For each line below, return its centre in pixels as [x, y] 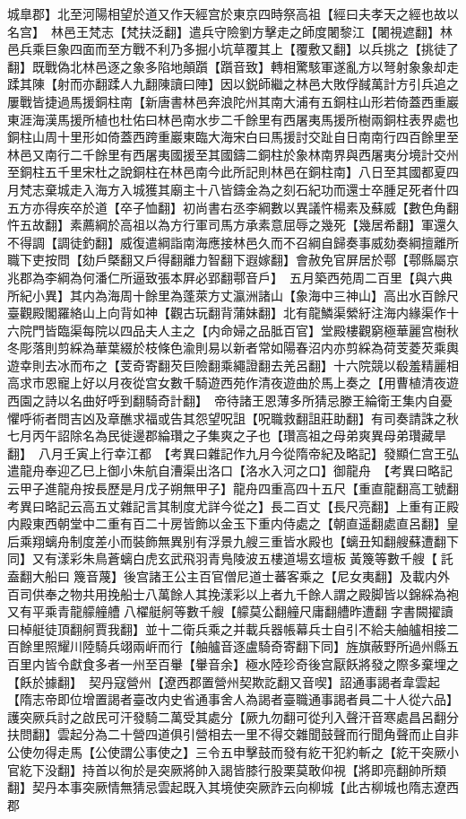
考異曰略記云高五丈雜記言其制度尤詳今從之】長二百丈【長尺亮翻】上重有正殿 [233, 505]
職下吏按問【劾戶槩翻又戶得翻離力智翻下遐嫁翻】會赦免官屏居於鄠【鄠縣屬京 [233, 260]
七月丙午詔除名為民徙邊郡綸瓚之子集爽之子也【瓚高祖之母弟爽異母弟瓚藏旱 [227, 436]
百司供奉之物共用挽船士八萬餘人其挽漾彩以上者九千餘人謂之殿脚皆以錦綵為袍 [233, 593]
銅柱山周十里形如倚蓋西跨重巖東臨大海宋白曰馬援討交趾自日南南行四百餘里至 [233, 137]
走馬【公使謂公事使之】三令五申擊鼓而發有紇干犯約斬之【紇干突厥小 [258, 751]
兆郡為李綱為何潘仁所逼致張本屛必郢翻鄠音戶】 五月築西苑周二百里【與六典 [230, 277]
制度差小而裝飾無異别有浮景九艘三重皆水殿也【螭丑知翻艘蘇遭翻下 [264, 540]
